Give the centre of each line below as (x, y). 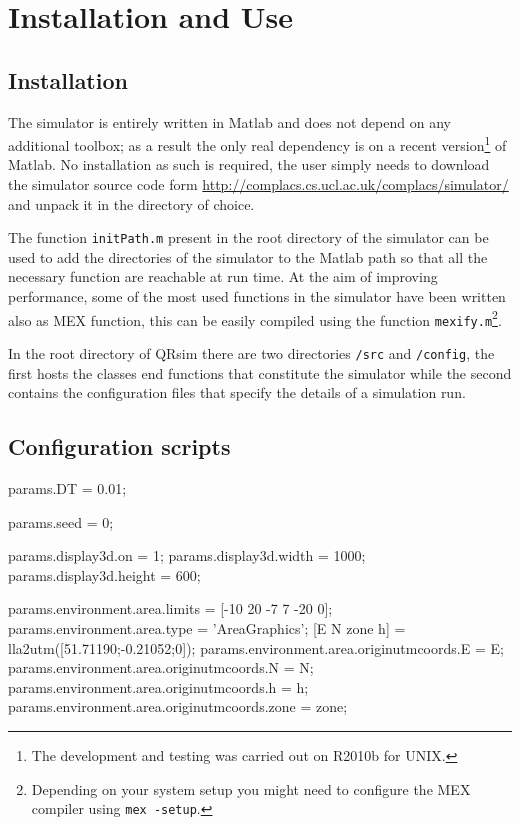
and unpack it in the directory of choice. (131, 203)
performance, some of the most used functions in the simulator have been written (257, 296)
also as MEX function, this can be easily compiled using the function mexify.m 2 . (255, 318)
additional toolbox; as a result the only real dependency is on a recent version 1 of (257, 143)
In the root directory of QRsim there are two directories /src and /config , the (251, 352)
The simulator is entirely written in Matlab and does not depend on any (229, 121)
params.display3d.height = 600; (104, 574)
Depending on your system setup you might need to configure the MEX (251, 788)
